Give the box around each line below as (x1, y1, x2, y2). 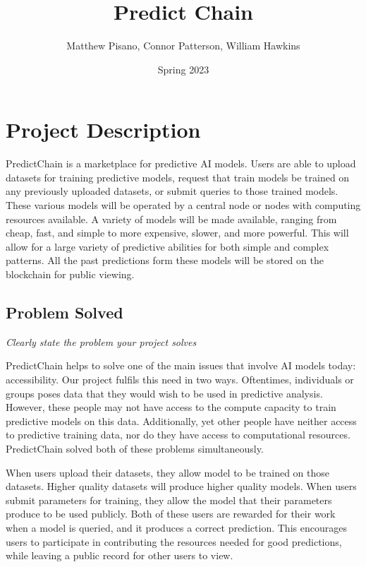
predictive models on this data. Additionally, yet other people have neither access (6, 413, 357, 428)
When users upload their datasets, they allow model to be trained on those (6, 465, 330, 479)
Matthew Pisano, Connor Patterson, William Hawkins (66, 38, 300, 53)
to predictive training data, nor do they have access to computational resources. (6, 427, 350, 442)
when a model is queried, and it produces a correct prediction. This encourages (6, 520, 347, 535)
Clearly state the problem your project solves (6, 334, 197, 349)
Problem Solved (6, 301, 123, 323)
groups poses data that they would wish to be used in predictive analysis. (6, 386, 323, 400)
